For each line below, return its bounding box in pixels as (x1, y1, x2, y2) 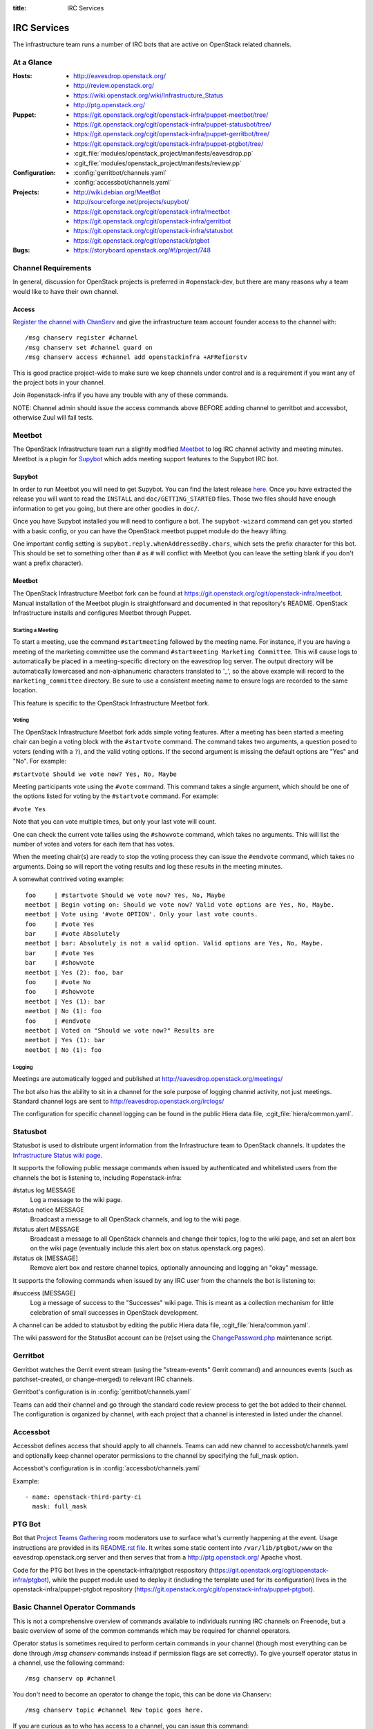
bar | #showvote (25, 959, 95, 967)
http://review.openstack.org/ (73, 82, 155, 90)
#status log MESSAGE (12, 1186, 76, 1194)
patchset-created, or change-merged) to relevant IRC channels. (12, 1375, 195, 1383)
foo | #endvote (25, 1017, 91, 1025)
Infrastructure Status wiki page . (12, 1151, 103, 1159)
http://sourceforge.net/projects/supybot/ (73, 198, 189, 206)
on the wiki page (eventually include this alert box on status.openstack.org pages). (30, 1244, 265, 1252)
